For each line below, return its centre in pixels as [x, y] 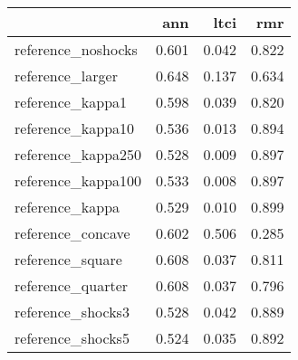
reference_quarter [72, 285]
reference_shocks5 [72, 338]
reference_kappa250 [78, 154]
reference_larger [66, 76]
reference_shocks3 [72, 312]
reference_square [68, 259]
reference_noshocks [76, 49]
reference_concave [72, 233]
